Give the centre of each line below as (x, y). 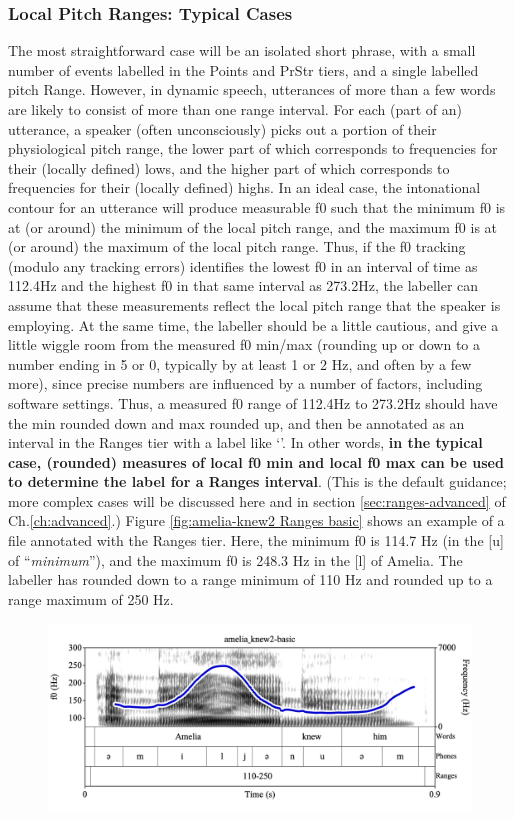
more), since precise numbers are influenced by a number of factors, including (245, 383)
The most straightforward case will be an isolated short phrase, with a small (242, 50)
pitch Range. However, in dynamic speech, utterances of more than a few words (252, 89)
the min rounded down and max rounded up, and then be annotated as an (236, 422)
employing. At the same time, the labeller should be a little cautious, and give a (253, 324)
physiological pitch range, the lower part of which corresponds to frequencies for (253, 148)
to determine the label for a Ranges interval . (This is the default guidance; (257, 481)
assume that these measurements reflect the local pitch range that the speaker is (254, 304)
